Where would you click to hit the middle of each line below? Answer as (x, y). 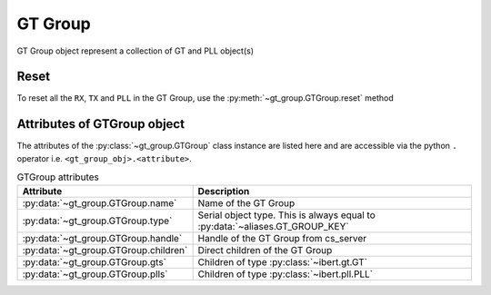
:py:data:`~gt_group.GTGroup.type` (97, 221)
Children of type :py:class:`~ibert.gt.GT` (283, 261)
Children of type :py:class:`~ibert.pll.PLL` (285, 274)
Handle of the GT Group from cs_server (282, 238)
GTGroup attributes (58, 177)
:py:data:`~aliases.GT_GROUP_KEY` (273, 226)
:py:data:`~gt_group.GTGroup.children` (105, 250)
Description (224, 191)
